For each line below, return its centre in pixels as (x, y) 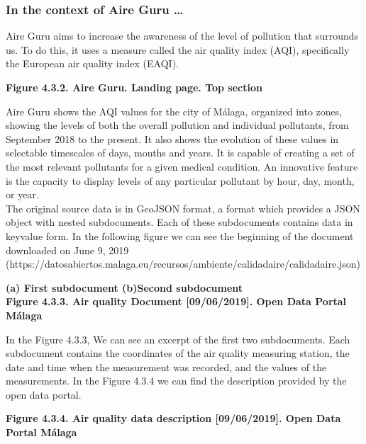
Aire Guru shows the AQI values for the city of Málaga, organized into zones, (174, 111)
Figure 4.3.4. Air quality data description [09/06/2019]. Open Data (173, 418)
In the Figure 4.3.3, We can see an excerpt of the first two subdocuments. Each (178, 339)
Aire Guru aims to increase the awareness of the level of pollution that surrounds (182, 36)
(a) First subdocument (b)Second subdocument (124, 287)
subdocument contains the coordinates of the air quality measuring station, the (178, 353)
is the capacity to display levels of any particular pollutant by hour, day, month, (180, 180)
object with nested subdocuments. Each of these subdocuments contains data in (179, 222)
